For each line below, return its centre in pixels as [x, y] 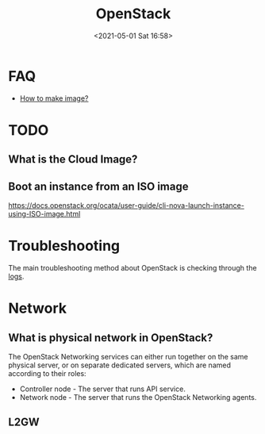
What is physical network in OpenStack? [111, 338]
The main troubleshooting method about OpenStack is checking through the [132, 268]
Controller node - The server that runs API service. [103, 389]
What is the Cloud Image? [73, 159]
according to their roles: [47, 374]
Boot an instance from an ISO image [98, 186]
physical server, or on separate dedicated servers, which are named [120, 365]
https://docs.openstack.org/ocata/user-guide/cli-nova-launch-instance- [126, 205]
